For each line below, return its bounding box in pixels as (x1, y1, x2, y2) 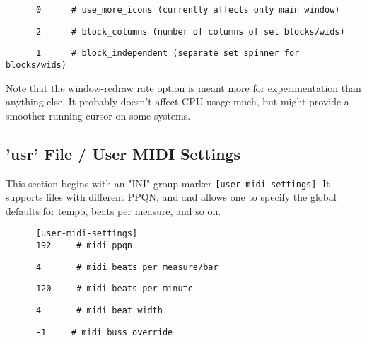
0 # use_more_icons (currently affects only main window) (35, 5, 340, 15)
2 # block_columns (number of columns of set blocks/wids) (35, 26, 345, 37)
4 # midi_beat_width (35, 306, 163, 316)
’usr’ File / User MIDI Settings (6, 142, 241, 164)
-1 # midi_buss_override (35, 327, 173, 337)
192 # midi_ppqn (35, 240, 132, 251)
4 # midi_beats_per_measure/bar (35, 262, 219, 272)
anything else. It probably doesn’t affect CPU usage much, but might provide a (6, 94, 349, 109)
